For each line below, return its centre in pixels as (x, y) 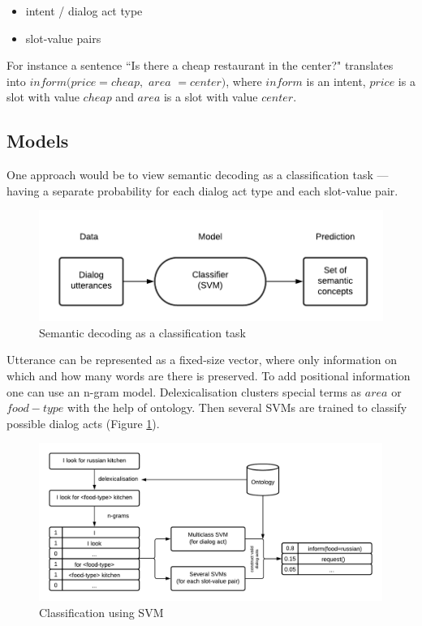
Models (38, 141)
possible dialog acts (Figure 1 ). (83, 423)
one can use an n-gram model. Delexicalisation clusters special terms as (184, 391)
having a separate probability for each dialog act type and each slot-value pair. (202, 190)
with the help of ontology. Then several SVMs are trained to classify (237, 407)
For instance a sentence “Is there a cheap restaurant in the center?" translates (200, 65)
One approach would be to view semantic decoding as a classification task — (198, 175)
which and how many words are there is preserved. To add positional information (209, 375)
